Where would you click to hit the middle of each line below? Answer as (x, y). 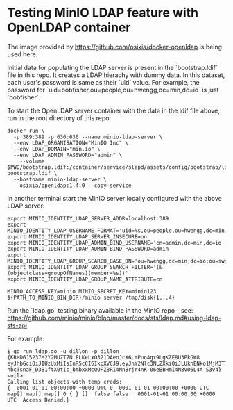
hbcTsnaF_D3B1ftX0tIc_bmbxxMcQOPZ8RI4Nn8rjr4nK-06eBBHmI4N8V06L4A (105, 370)
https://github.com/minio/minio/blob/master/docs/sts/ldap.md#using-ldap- (114, 318)
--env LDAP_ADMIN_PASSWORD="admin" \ (68, 155)
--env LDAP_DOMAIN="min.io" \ (57, 149)
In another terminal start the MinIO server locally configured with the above (114, 198)
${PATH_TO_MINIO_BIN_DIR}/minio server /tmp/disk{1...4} (91, 297)
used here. (23, 54)
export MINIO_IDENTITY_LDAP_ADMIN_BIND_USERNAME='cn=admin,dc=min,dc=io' (116, 243)
